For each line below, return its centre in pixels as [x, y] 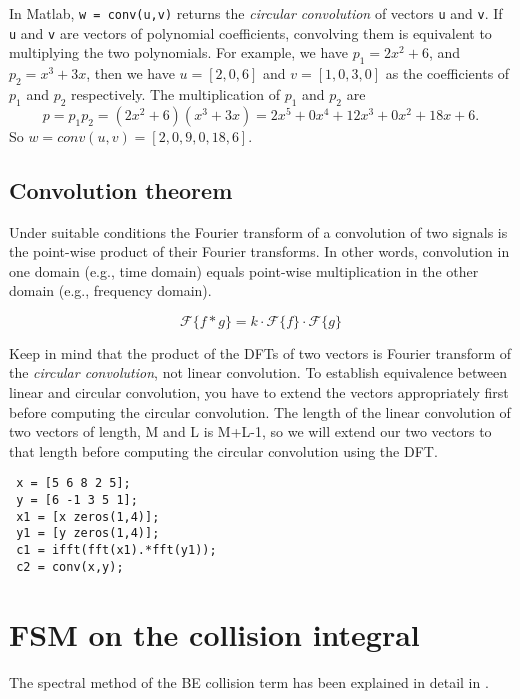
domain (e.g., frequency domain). [110, 290]
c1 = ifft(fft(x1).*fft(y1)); [116, 550]
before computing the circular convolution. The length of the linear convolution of [260, 411]
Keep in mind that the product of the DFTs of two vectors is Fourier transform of [260, 352]
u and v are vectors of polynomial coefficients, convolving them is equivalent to [250, 32]
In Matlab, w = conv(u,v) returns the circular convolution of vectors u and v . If [256, 13]
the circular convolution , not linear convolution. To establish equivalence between [258, 372]
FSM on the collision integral [214, 633]
